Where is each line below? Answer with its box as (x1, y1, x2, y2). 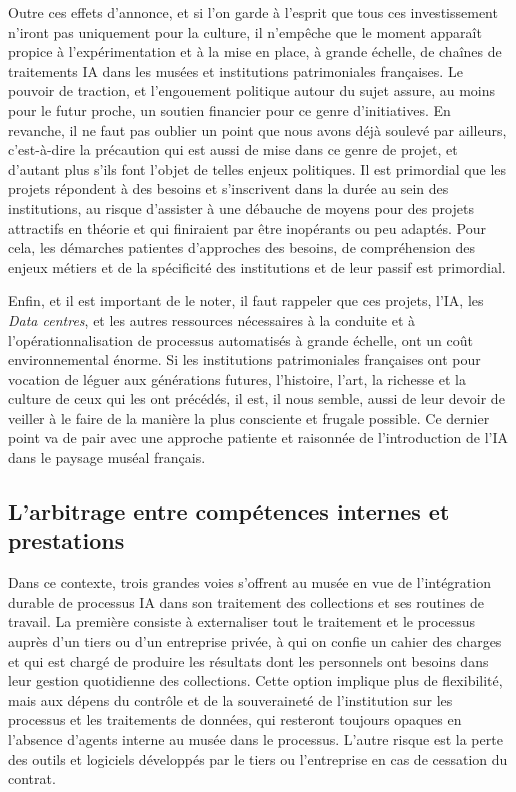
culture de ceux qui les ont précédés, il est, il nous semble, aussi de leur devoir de (8, 388, 505, 409)
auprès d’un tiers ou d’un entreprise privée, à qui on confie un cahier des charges (8, 631, 502, 652)
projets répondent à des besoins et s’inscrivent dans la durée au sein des (8, 178, 449, 199)
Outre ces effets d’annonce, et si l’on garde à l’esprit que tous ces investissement (8, 2, 498, 22)
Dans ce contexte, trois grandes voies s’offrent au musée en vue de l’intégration (8, 572, 491, 593)
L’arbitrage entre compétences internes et (8, 496, 450, 527)
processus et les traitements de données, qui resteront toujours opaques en (8, 709, 462, 730)
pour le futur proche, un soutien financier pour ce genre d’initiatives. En (8, 99, 451, 120)
